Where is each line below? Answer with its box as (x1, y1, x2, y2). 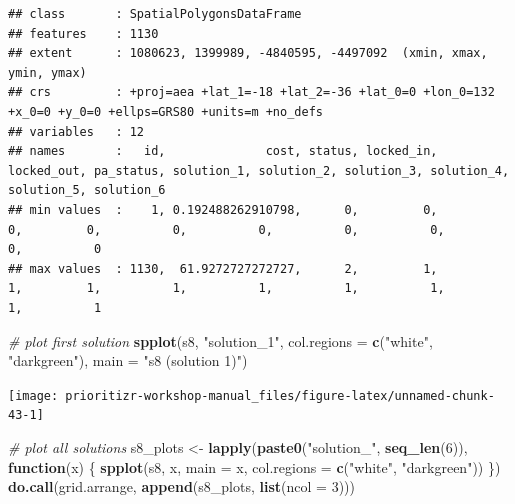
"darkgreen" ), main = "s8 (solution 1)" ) (8, 350, 248, 371)
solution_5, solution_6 (8, 183, 166, 198)
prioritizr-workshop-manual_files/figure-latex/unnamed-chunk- (65, 388, 495, 403)
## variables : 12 (8, 124, 145, 139)
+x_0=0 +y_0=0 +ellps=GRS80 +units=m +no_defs (8, 104, 323, 119)
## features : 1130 (8, 26, 159, 41)
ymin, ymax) (8, 65, 87, 80)
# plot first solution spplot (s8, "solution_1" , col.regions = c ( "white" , (8, 330, 433, 351)
